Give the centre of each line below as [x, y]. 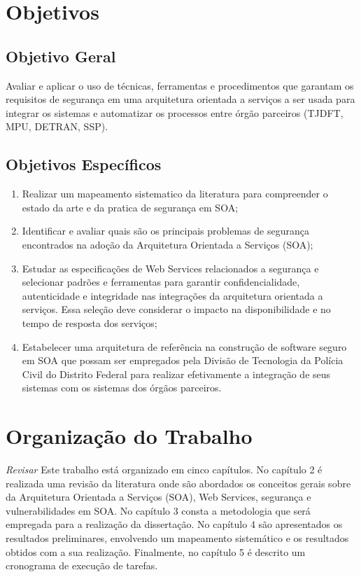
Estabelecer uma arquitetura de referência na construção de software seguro [184, 346]
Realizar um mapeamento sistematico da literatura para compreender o [175, 194]
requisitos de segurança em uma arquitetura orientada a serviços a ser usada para [180, 99]
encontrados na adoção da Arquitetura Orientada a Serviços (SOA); [168, 244]
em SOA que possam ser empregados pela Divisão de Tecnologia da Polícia [183, 360]
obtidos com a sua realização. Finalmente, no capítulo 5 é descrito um [156, 551]
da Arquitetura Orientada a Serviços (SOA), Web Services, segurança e [158, 497]
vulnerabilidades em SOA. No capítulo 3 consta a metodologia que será [158, 510]
